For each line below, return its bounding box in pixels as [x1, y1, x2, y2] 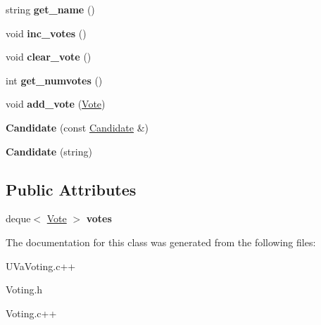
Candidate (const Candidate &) [6, 120, 149, 134]
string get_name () [6, 2, 95, 16]
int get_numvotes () [6, 72, 103, 87]
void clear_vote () [6, 49, 92, 64]
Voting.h [6, 282, 43, 297]
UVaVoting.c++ [6, 258, 76, 273]
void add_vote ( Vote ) [6, 96, 106, 111]
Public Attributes [6, 178, 137, 200]
